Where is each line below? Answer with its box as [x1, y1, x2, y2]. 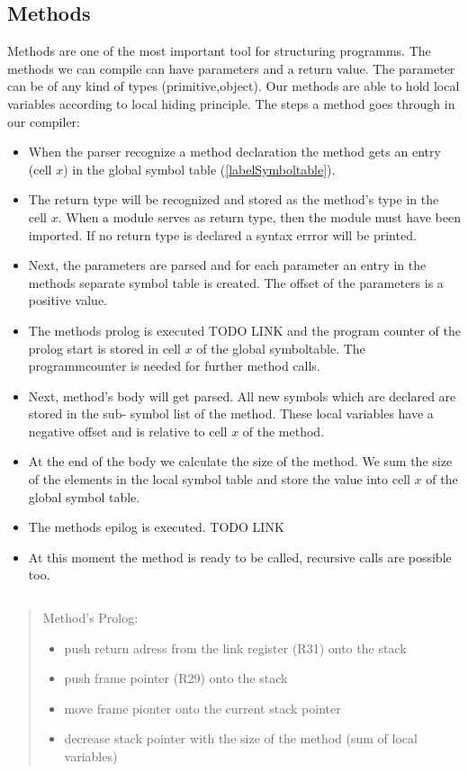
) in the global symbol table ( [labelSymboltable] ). [63, 159, 336, 178]
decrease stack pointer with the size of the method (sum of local [64, 729, 418, 748]
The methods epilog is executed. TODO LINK [28, 517, 284, 536]
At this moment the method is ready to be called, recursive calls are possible [28, 547, 452, 566]
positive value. [28, 291, 107, 310]
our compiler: [7, 112, 80, 130]
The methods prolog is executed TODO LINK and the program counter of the [28, 320, 461, 339]
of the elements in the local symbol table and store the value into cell [28, 470, 410, 489]
